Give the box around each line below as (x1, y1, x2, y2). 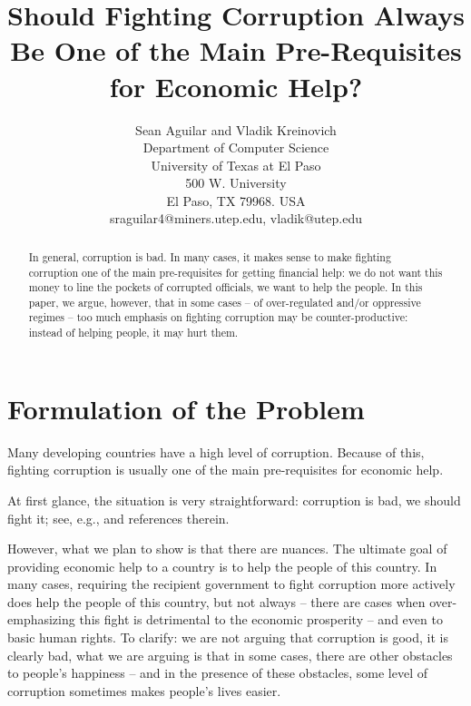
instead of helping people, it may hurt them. (28, 325, 239, 340)
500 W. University (185, 173, 287, 192)
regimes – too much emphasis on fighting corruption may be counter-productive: (28, 309, 408, 325)
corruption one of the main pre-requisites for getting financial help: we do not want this (28, 264, 443, 279)
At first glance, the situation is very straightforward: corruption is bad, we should (7, 490, 461, 509)
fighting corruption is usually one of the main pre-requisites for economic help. (7, 460, 444, 479)
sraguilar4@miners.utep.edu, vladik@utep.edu (109, 209, 362, 228)
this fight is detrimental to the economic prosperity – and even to (79, 610, 443, 629)
